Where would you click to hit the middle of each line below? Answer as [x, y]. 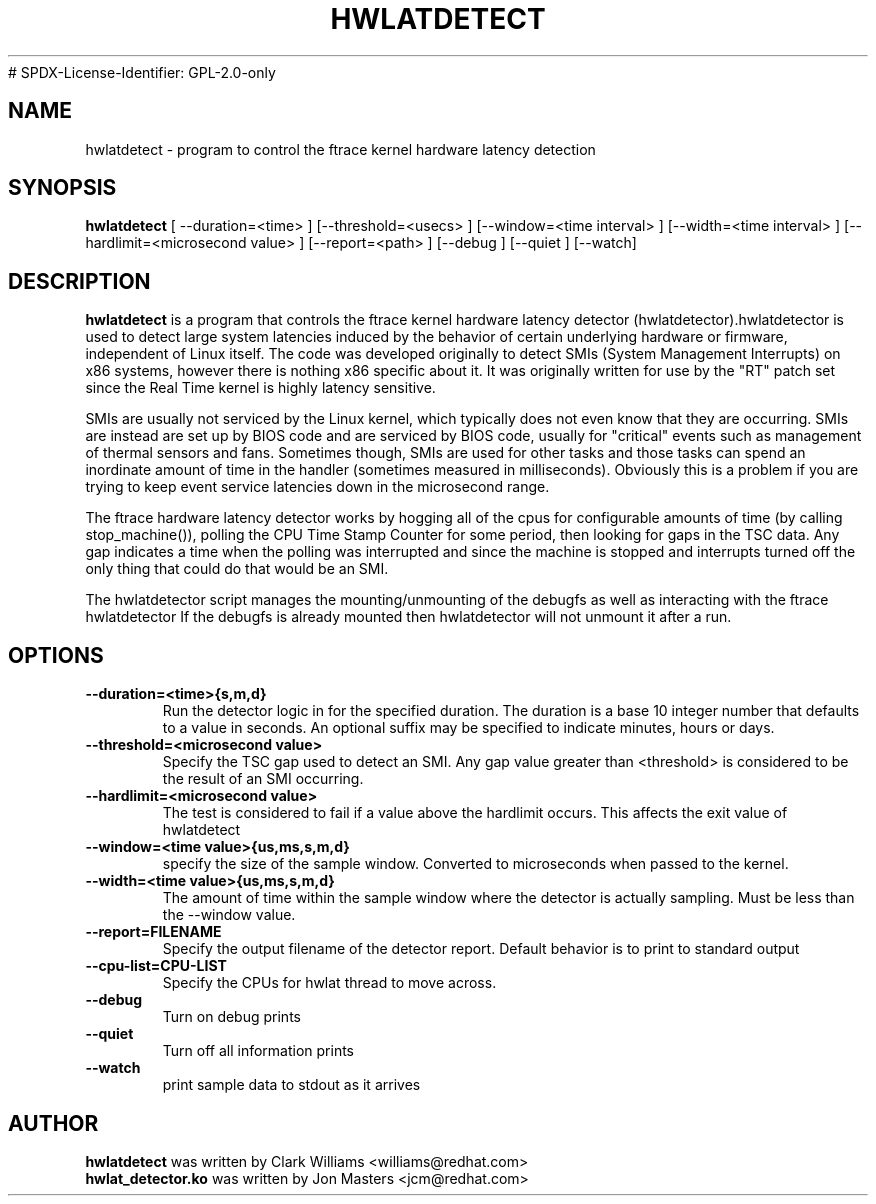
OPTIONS [56, 655]
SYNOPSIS [62, 188]
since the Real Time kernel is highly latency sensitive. [260, 388]
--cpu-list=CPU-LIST [156, 966]
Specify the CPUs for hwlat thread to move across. [329, 983]
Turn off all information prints [258, 1051]
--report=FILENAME [153, 932]
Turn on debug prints [231, 1017]
